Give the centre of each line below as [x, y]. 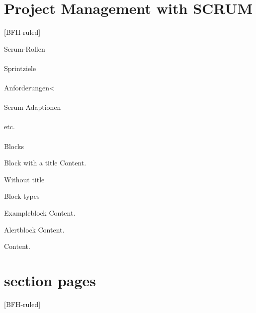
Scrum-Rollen [25, 48]
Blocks [14, 146]
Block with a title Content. [45, 163]
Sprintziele [20, 68]
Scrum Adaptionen [33, 107]
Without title [24, 179]
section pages [50, 280]
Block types [22, 196]
